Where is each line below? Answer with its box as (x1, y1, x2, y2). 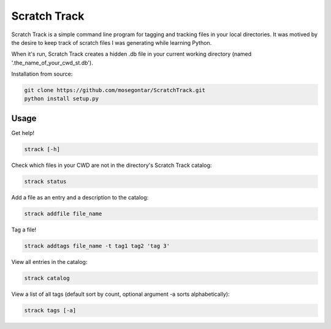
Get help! (11, 129, 35, 136)
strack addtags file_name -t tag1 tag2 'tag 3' (24, 242, 170, 249)
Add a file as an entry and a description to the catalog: (11, 193, 149, 201)
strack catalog (24, 274, 70, 282)
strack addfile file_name (24, 210, 102, 217)
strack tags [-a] (24, 307, 77, 314)
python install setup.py (24, 95, 99, 103)
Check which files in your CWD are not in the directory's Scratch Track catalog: (11, 161, 212, 169)
